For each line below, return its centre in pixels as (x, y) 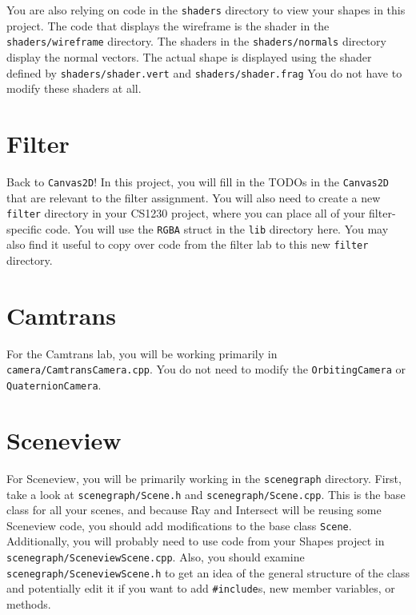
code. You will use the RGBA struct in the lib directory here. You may (217, 228)
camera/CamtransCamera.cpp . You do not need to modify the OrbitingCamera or (206, 369)
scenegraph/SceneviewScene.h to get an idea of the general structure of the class (208, 572)
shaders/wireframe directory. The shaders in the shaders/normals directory (196, 41)
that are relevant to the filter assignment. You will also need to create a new (194, 197)
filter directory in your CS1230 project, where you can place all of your (186, 213)
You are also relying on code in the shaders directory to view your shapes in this (206, 10)
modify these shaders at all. (74, 88)
